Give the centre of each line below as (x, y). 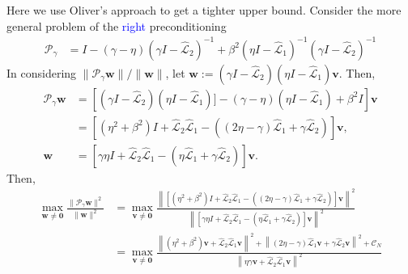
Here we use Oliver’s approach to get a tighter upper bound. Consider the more (204, 10)
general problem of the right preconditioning (117, 25)
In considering (42, 72)
